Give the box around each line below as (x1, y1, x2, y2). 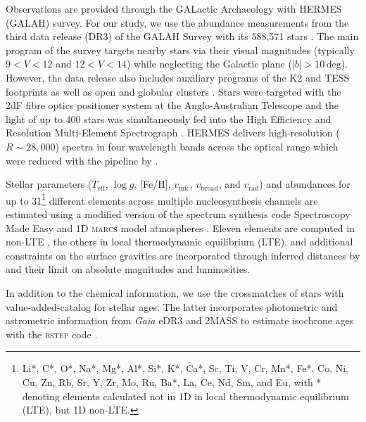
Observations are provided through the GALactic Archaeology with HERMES (6, 1, 342, 15)
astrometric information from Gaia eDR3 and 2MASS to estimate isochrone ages (6, 313, 354, 328)
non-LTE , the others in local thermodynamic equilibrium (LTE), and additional (6, 234, 353, 249)
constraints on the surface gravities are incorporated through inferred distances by (6, 248, 360, 262)
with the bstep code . (6, 326, 98, 341)
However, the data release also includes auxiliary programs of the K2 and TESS (6, 70, 350, 84)
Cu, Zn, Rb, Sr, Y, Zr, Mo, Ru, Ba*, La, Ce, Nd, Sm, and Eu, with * (22, 374, 322, 389)
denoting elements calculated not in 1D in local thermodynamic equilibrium (22, 388, 349, 403)
